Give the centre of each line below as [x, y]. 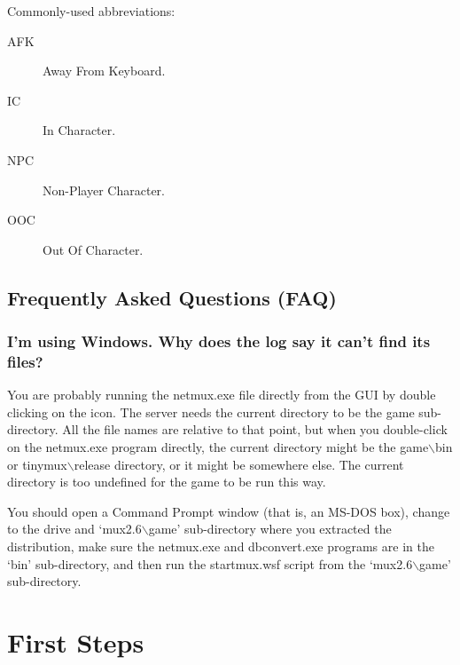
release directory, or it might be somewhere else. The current [239, 464]
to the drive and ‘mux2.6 [74, 529]
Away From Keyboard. [104, 71]
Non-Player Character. [104, 190]
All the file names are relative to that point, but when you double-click [255, 429]
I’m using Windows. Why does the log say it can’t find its [219, 341]
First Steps [76, 641]
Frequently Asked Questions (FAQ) [172, 297]
